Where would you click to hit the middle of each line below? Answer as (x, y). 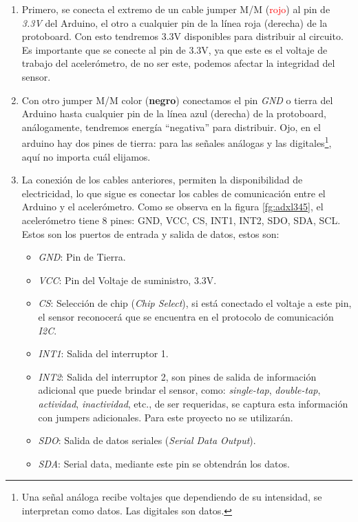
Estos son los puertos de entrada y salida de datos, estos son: (150, 233)
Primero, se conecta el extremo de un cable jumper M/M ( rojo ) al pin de (176, 9)
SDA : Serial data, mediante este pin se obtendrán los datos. (164, 463)
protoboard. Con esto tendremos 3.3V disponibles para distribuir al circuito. (182, 36)
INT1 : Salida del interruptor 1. (103, 353)
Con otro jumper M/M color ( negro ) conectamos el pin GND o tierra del (177, 100)
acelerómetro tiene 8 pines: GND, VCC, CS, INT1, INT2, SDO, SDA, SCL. (181, 220)
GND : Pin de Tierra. (82, 257)
